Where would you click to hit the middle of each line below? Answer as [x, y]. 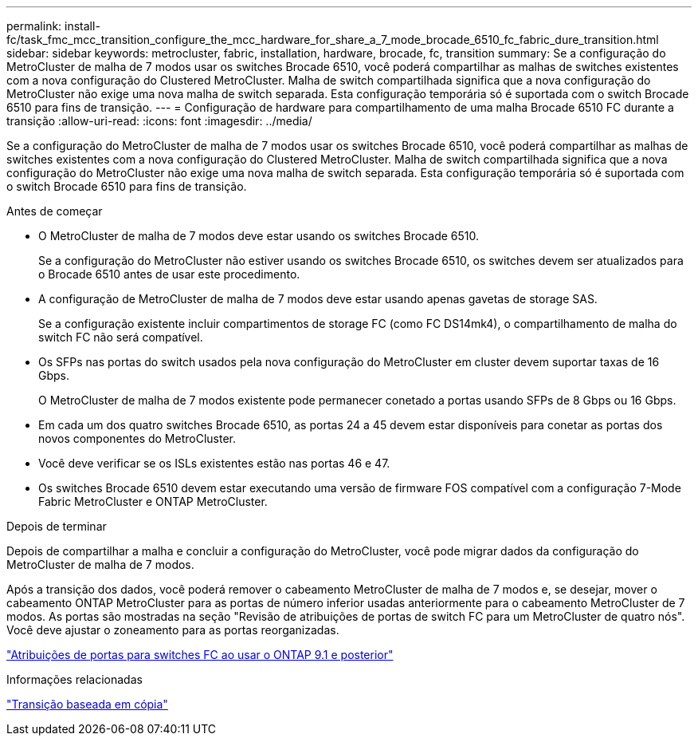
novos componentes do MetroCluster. [137, 438]
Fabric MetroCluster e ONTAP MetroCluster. [153, 501]
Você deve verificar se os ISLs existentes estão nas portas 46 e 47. [214, 463]
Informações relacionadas [75, 679]
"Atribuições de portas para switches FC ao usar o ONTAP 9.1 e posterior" [200, 655]
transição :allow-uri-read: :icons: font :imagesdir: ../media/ [159, 121]
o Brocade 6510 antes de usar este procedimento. [169, 274]
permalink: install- [53, 26]
